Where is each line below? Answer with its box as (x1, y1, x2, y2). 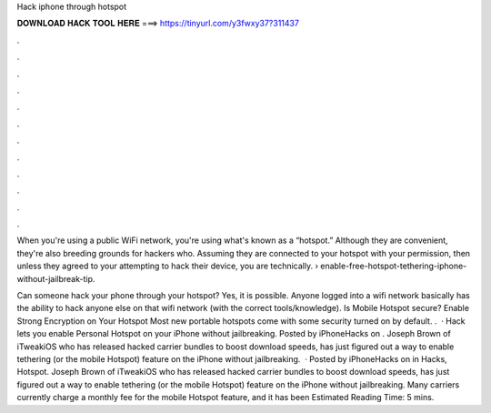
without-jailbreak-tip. (16, 273, 95, 284)
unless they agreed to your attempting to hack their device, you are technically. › (16, 260, 318, 272)
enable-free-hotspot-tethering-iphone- (319, 260, 467, 272)
